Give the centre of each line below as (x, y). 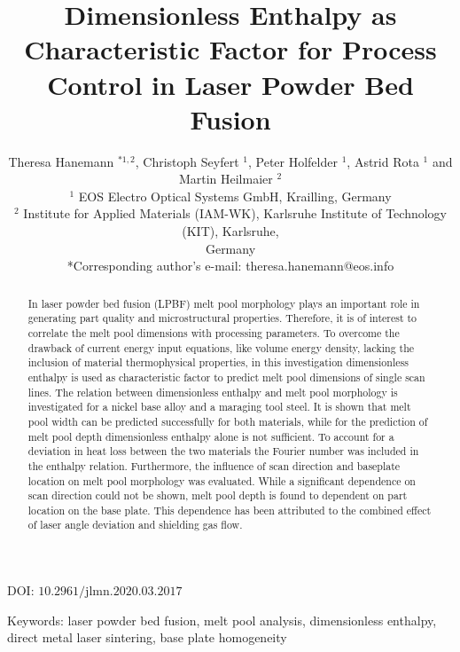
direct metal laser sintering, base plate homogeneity (147, 637)
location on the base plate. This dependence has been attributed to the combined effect (230, 510)
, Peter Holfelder (292, 161)
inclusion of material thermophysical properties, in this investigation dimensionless (218, 362)
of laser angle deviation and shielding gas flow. (135, 525)
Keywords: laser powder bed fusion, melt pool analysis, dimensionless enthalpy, (222, 620)
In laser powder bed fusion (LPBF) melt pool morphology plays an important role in (224, 303)
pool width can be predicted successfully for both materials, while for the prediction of (228, 421)
